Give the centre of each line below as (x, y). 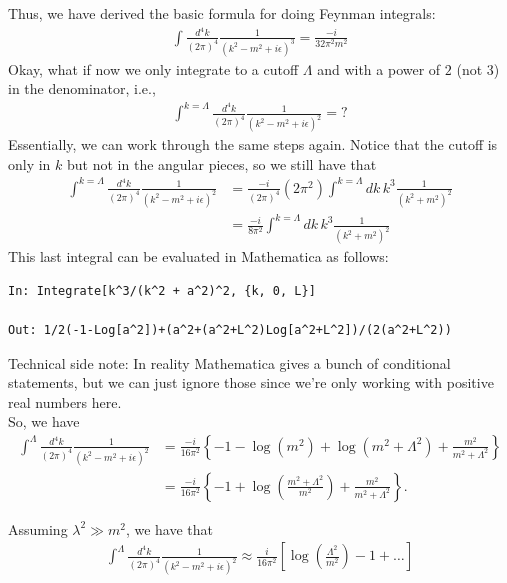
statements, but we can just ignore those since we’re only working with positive (251, 382)
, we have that (169, 528)
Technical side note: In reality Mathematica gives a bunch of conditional (229, 362)
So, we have (44, 421)
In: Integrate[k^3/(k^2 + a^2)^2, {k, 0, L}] (162, 290)
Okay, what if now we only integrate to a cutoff (153, 68)
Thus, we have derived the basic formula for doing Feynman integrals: (222, 13)
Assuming (38, 528)
